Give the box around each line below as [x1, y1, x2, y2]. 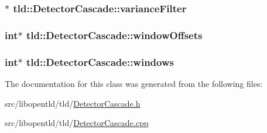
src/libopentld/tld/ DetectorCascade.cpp [5, 117, 149, 129]
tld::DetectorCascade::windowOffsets [26, 27, 203, 42]
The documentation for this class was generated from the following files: [5, 77, 263, 89]
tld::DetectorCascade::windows [26, 54, 174, 69]
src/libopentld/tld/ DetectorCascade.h [5, 97, 141, 109]
